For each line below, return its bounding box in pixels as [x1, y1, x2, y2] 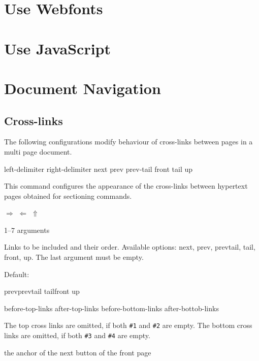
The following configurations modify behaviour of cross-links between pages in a [4, 136, 253, 147]
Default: [4, 268, 29, 279]
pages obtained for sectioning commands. [4, 190, 132, 201]
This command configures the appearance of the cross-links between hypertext [4, 180, 248, 191]
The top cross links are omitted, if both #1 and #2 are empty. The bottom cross [4, 320, 252, 330]
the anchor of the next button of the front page [4, 347, 151, 357]
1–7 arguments [4, 224, 50, 235]
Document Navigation [4, 77, 161, 98]
